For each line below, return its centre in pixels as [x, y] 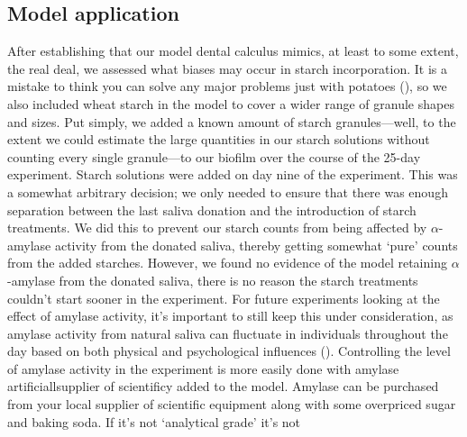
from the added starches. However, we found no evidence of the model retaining [227, 263]
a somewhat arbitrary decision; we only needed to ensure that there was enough [228, 191]
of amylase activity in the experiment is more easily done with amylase [203, 368]
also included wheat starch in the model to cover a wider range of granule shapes [231, 103]
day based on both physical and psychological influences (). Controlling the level [229, 351]
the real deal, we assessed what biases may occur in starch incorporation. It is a [228, 68]
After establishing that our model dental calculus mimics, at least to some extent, [233, 51]
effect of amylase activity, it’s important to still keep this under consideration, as [230, 316]
